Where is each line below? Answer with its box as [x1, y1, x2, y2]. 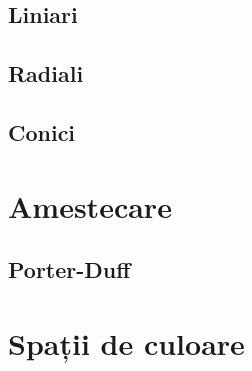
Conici [8, 116, 76, 147]
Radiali [8, 58, 84, 89]
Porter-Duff [8, 254, 131, 285]
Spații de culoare [8, 322, 245, 363]
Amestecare [8, 185, 172, 226]
